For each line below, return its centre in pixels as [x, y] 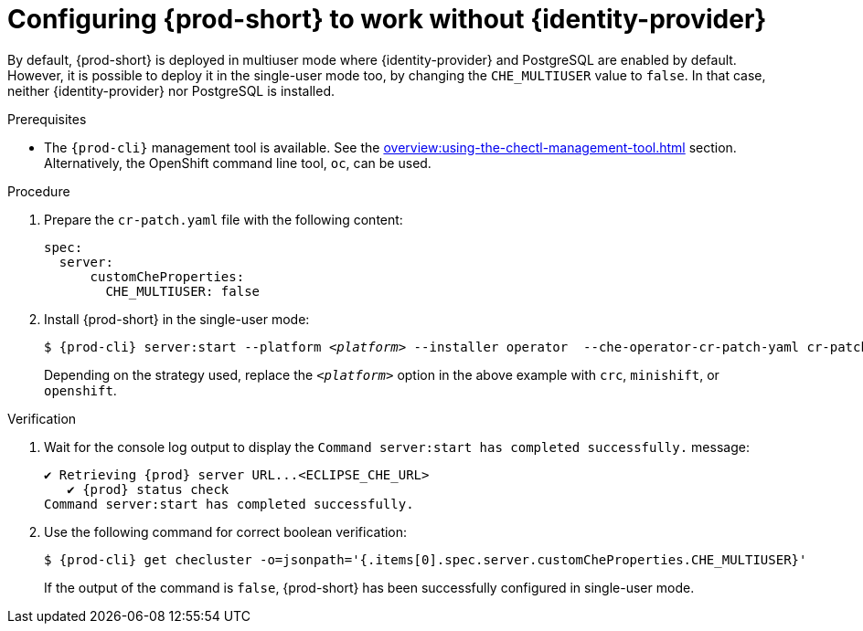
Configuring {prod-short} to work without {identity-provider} [387, 19]
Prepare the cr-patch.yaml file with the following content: [224, 219]
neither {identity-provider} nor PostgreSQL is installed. [171, 90]
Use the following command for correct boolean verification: [226, 531]
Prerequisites [47, 119]
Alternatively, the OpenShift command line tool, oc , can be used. [238, 163]
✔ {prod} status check [148, 489]
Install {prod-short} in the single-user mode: [177, 319]
